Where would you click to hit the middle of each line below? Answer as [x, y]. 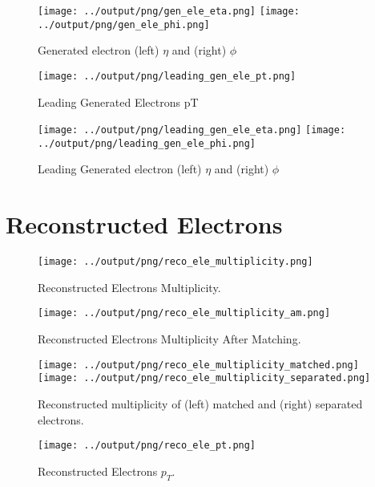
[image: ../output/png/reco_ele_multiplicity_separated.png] [204, 378]
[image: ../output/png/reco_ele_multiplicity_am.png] [184, 313]
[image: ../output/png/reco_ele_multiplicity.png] [175, 262]
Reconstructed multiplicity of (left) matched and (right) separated [200, 404]
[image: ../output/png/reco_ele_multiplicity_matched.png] [198, 365]
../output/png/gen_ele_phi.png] [124, 24]
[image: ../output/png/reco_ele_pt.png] [147, 446]
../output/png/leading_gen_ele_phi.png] [147, 143]
